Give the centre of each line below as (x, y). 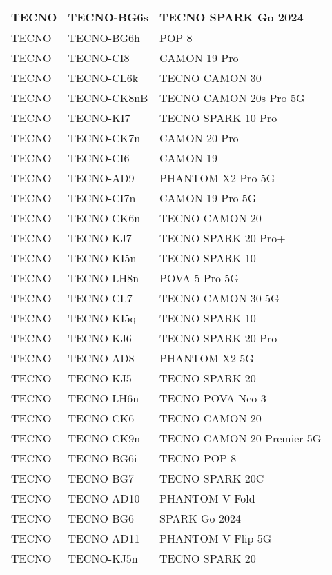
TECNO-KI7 (99, 118)
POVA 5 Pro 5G (199, 278)
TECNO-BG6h (104, 38)
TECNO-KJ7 (100, 238)
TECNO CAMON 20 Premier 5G (240, 438)
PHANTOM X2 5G (206, 358)
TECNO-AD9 (101, 178)
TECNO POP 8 (198, 458)
